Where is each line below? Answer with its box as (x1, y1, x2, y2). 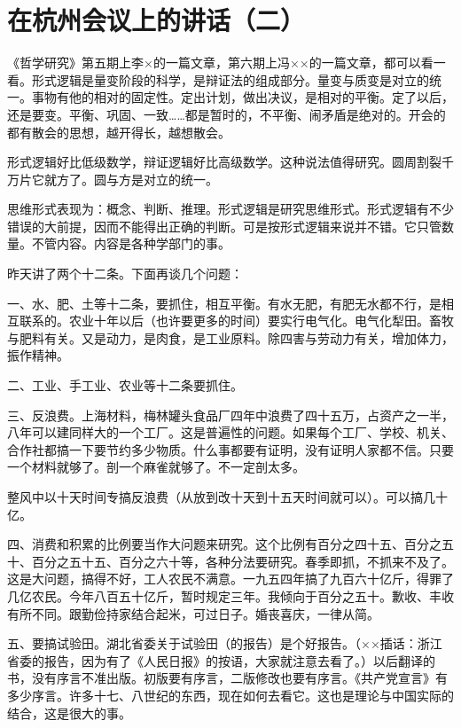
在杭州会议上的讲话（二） (7, 2, 306, 38)
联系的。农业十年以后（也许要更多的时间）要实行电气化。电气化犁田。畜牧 (19, 311, 454, 330)
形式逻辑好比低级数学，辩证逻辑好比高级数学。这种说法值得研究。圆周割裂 (7, 153, 441, 171)
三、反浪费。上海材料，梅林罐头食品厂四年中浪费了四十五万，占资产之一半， (7, 405, 454, 424)
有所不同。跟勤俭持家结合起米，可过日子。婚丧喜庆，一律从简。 (7, 604, 379, 622)
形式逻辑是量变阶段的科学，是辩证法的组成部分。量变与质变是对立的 (31, 70, 429, 89)
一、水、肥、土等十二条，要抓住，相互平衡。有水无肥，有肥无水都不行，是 (7, 294, 441, 312)
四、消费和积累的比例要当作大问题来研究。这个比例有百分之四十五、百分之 (7, 535, 441, 553)
